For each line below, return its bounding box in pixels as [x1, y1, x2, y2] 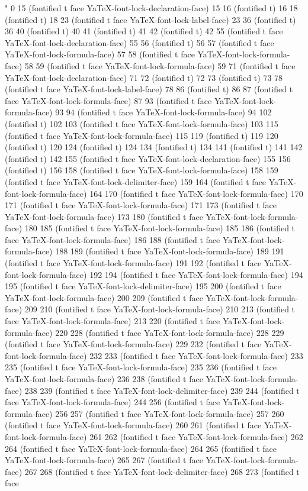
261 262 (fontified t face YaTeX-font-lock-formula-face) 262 [89, 430, 303, 442]
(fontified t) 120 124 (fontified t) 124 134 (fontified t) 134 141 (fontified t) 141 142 [5, 141, 303, 153]
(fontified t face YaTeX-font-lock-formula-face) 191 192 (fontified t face [5, 257, 262, 269]
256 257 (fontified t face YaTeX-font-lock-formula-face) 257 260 [55, 407, 284, 419]
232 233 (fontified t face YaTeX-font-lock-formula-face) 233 [89, 349, 303, 361]
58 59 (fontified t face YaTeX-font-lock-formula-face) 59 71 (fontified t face [24, 59, 296, 72]
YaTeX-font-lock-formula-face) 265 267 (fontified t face [5, 454, 203, 466]
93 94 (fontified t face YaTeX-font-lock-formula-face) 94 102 [55, 106, 272, 118]
